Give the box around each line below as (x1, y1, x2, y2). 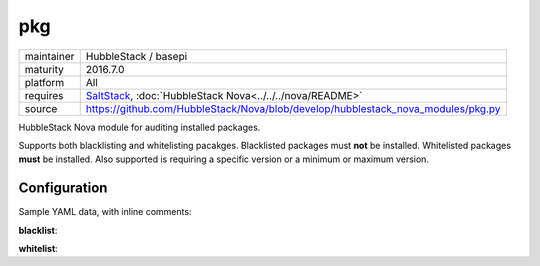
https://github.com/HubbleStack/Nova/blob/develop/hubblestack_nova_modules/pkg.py (85, 101, 501, 115)
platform (24, 75, 65, 89)
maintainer (24, 49, 75, 63)
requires (24, 88, 64, 102)
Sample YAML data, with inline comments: (18, 206, 192, 218)
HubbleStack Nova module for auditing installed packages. (18, 121, 261, 133)
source (24, 101, 58, 115)
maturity (24, 62, 65, 76)
